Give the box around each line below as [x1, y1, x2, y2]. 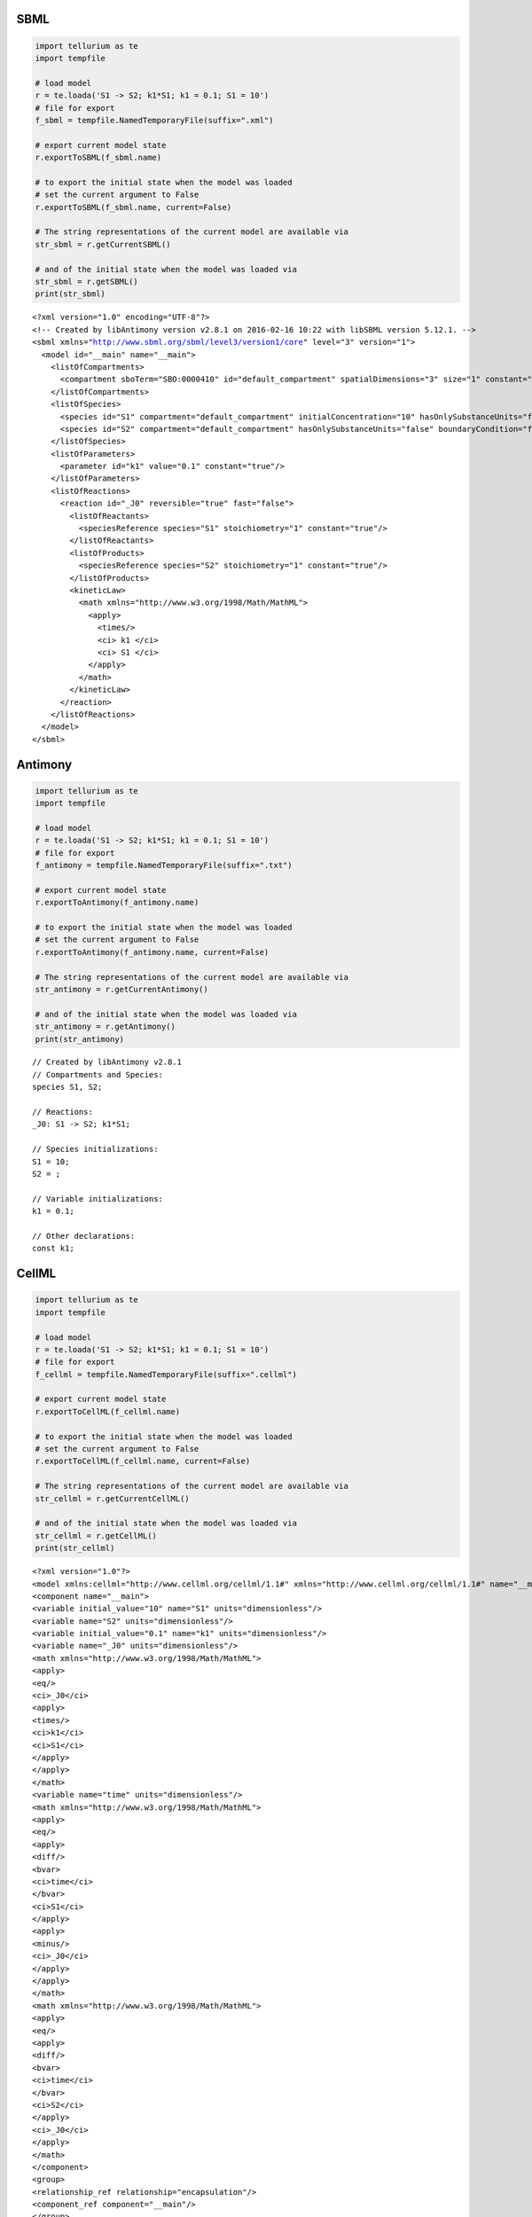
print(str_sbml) [35, 289, 106, 299]
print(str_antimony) [35, 1034, 124, 1044]
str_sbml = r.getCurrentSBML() [35, 239, 172, 249]
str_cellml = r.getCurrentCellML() [35, 1493, 190, 1503]
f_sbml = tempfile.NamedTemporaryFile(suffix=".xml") [35, 115, 274, 125]
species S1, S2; [32, 1082, 103, 1093]
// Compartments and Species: [32, 1069, 164, 1079]
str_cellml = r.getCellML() [35, 1531, 157, 1540]
